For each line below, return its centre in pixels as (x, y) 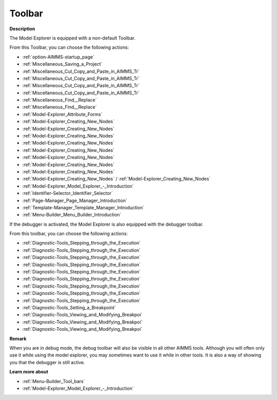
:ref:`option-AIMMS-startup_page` (58, 57)
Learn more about (29, 372)
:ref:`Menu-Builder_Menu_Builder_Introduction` (72, 215)
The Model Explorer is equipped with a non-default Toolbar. (73, 38)
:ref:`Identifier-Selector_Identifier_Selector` (67, 193)
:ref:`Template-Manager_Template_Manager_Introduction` (83, 207)
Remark (18, 338)
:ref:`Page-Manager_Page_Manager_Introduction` (75, 201)
